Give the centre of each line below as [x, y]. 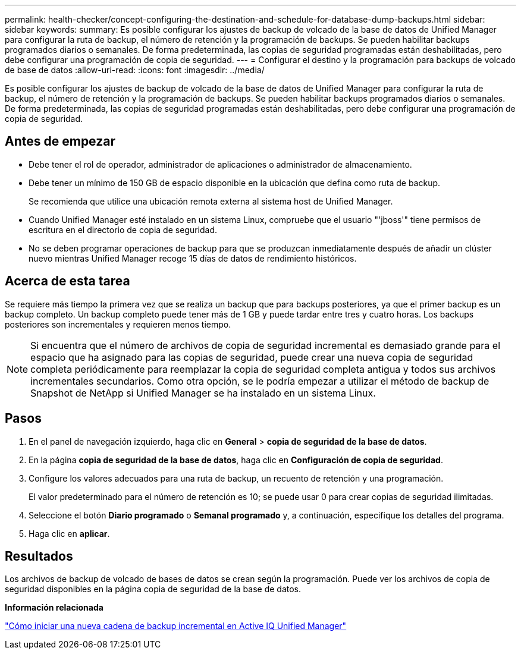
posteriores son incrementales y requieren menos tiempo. [118, 324]
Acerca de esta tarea [68, 281]
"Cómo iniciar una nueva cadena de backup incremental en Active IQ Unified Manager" [176, 626]
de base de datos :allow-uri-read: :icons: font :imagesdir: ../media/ [135, 70]
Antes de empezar [60, 142]
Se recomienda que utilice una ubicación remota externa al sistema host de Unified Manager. [211, 201]
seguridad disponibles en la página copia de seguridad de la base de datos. [153, 589]
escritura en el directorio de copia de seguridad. [123, 229]
